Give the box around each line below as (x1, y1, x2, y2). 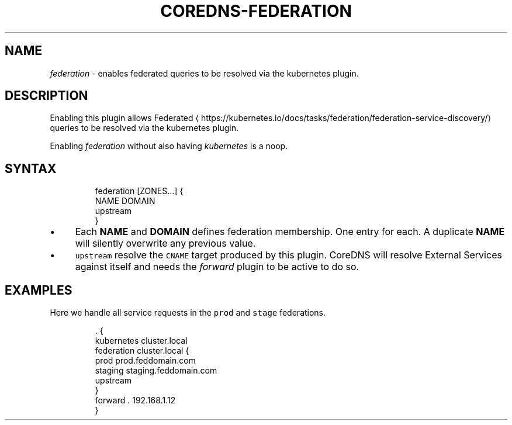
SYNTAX (5, 161, 57, 176)
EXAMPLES (5, 282, 72, 298)
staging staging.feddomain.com (95, 365, 217, 376)
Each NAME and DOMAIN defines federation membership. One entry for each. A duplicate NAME (75, 226, 505, 238)
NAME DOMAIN (95, 196, 155, 206)
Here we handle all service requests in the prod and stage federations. (50, 307, 326, 318)
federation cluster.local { (95, 345, 189, 356)
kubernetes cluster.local (95, 336, 188, 346)
